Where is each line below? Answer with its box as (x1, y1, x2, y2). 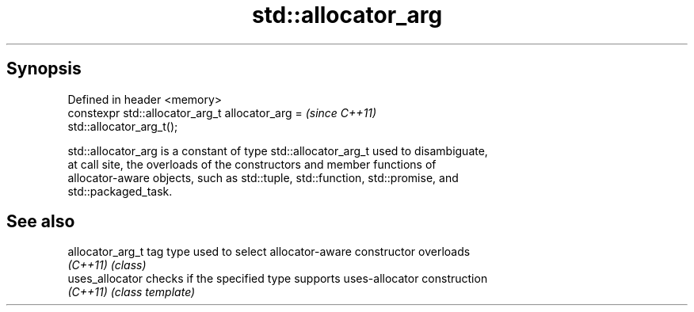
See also (6, 211, 75, 232)
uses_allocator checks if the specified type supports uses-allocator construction (67, 272, 488, 286)
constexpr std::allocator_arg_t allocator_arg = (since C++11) (67, 105, 377, 120)
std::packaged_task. (67, 184, 173, 198)
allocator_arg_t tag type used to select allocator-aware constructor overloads (67, 245, 471, 259)
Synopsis (6, 59, 82, 79)
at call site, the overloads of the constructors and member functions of (67, 157, 437, 171)
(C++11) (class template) (67, 285, 196, 299)
